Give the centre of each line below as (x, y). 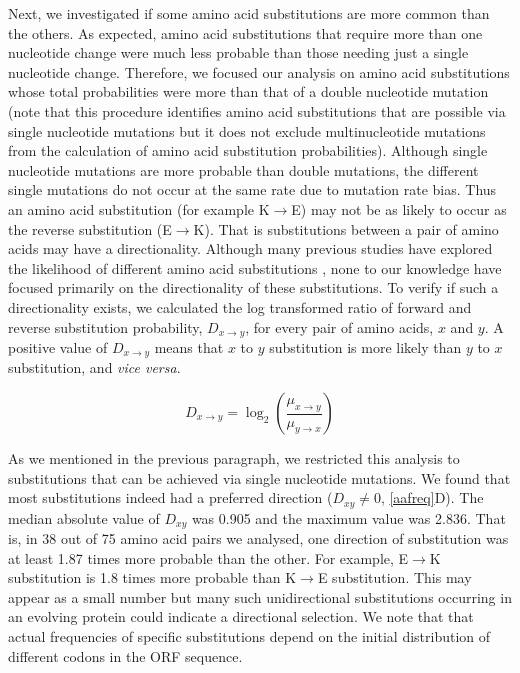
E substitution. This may (394, 577)
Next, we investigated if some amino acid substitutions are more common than (249, 13)
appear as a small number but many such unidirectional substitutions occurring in (260, 596)
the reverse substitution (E (90, 228)
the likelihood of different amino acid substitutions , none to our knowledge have (255, 267)
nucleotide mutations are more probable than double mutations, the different (243, 169)
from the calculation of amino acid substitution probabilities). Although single (248, 150)
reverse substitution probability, (105, 326)
